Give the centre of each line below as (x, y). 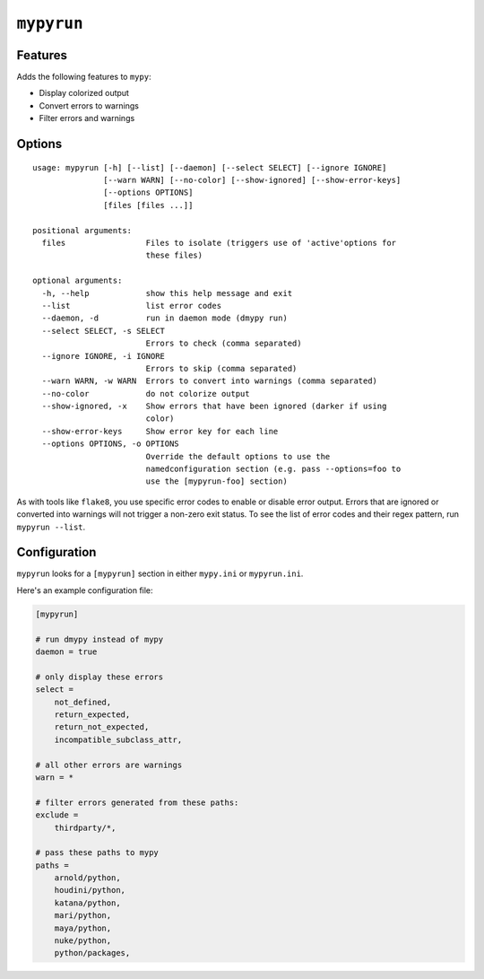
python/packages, (92, 953)
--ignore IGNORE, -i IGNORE (104, 356)
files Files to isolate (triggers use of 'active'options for (219, 243)
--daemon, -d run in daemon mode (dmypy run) (165, 318)
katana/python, (87, 903)
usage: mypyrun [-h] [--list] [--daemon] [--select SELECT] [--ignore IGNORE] (210, 167)
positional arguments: (82, 230)
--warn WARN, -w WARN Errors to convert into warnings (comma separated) (210, 381)
